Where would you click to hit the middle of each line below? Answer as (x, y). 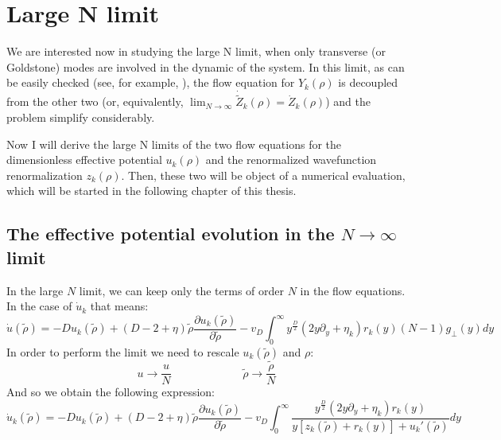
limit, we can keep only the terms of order (182, 290)
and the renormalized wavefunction (291, 160)
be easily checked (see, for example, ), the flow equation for (151, 82)
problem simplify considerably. (81, 117)
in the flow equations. (353, 290)
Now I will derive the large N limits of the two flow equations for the (174, 144)
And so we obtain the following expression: (111, 392)
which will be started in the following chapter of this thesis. (151, 191)
